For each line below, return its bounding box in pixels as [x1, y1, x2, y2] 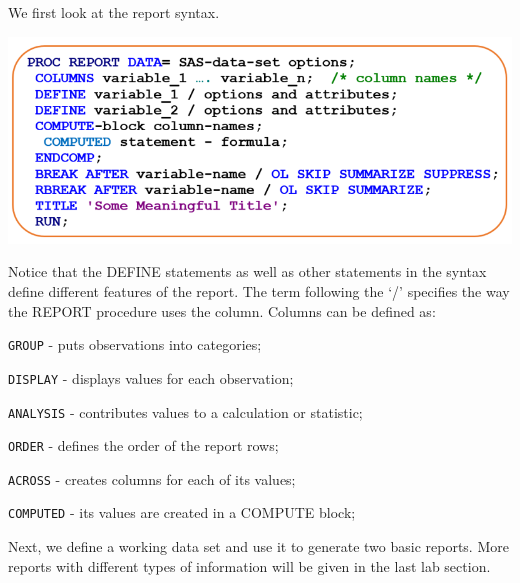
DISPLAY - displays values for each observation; [8, 367, 294, 388]
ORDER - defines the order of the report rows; [8, 435, 279, 456]
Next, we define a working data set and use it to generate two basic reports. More [8, 536, 509, 557]
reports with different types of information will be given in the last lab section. [8, 555, 491, 576]
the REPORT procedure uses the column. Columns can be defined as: [8, 300, 436, 321]
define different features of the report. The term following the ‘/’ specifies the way [8, 281, 510, 302]
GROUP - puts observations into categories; [8, 334, 262, 355]
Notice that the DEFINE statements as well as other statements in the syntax [8, 261, 487, 282]
